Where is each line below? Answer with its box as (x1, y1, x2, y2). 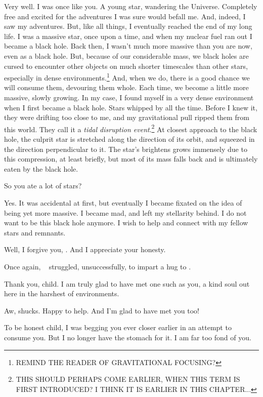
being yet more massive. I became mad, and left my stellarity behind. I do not (4, 207, 247, 218)
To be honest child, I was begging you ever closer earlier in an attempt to (4, 322, 232, 333)
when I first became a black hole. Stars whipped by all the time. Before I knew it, (4, 102, 257, 112)
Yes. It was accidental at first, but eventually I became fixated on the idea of (4, 197, 242, 208)
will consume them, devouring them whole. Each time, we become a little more (4, 82, 249, 93)
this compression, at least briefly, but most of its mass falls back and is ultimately (4, 153, 258, 164)
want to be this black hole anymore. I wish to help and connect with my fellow (4, 217, 248, 228)
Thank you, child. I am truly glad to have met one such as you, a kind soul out (4, 278, 250, 289)
